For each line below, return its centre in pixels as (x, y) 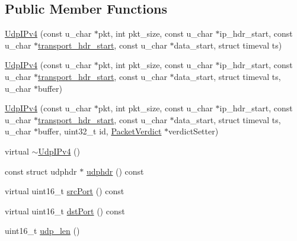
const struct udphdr (41, 171)
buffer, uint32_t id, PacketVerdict (100, 131)
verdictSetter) (194, 131)
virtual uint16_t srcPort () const (65, 191)
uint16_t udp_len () (42, 231)
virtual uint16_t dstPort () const (65, 211)
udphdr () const (115, 171)
